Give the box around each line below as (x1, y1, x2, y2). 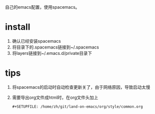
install (5, 21, 31, 33)
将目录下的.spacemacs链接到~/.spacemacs (12, 44, 99, 50)
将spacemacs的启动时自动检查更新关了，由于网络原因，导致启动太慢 (12, 84, 151, 90)
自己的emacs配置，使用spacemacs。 (5, 4, 80, 10)
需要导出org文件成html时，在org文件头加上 (12, 94, 99, 100)
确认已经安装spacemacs (12, 38, 61, 44)
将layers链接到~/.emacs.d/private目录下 (12, 50, 92, 56)
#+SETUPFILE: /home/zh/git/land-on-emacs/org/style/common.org (12, 104, 143, 109)
